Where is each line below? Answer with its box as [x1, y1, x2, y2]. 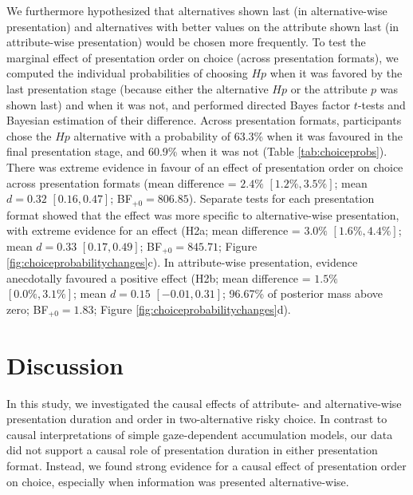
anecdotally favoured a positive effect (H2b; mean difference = [6, 269, 311, 286]
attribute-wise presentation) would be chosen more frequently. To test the [6, 34, 366, 50]
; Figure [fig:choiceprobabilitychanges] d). [93, 301, 291, 317]
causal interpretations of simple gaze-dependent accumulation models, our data [6, 426, 393, 442]
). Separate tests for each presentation [188, 190, 375, 207]
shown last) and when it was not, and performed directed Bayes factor [6, 96, 351, 113]
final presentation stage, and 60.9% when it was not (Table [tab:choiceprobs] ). [6, 143, 387, 160]
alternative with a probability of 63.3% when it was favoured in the [73, 127, 403, 144]
